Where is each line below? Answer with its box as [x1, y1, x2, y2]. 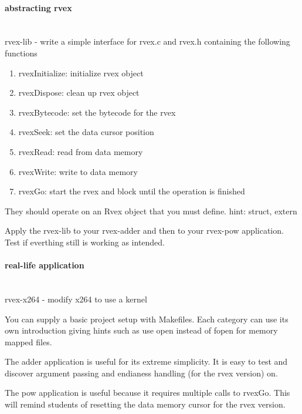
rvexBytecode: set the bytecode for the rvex [18, 106, 176, 118]
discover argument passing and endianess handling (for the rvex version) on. [5, 366, 278, 379]
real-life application [5, 259, 84, 271]
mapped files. [5, 335, 52, 348]
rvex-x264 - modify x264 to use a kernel [5, 292, 147, 305]
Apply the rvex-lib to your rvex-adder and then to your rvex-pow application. [5, 224, 284, 237]
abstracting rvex [5, 1, 72, 14]
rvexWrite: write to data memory [18, 165, 138, 177]
